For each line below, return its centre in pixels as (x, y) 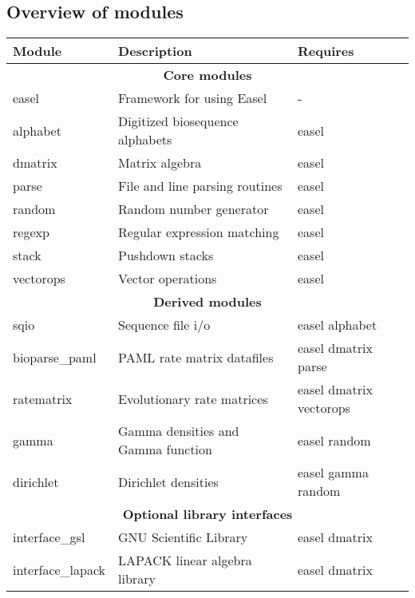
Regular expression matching (199, 232)
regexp (31, 232)
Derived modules (207, 302)
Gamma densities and (179, 431)
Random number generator (194, 209)
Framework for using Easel (193, 98)
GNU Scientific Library (183, 537)
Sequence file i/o (164, 325)
